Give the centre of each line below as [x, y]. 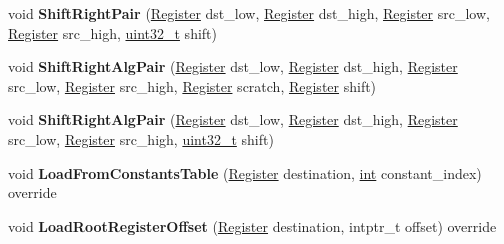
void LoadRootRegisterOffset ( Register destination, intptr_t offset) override [252, 225]
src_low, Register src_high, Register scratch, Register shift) [192, 85]
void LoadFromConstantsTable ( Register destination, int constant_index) [245, 172]
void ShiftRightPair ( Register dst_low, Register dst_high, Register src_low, [249, 13]
